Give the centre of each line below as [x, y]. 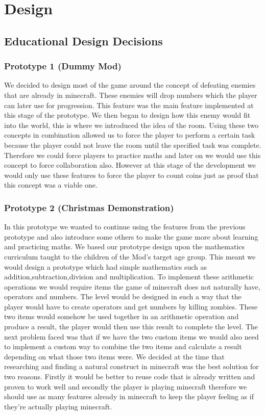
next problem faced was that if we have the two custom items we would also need [131, 336]
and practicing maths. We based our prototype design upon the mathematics [125, 247]
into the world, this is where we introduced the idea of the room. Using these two [131, 125]
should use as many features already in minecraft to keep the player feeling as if [129, 396]
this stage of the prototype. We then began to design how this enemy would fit [127, 115]
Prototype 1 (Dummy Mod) [63, 66]
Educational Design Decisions [83, 41]
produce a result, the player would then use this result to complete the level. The [131, 327]
